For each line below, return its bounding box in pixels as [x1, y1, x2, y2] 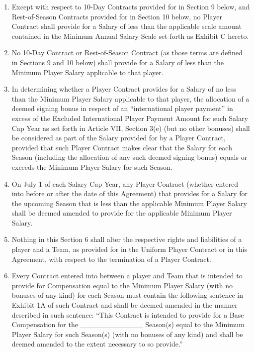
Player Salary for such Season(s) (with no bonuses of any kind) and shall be [11, 329, 243, 339]
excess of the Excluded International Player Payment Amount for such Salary [11, 113, 248, 123]
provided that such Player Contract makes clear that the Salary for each [11, 142, 232, 152]
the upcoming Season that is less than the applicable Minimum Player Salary [11, 198, 247, 208]
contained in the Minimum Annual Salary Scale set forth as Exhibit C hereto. [11, 30, 249, 41]
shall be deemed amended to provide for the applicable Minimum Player [11, 208, 232, 218]
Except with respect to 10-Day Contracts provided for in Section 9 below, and [11, 1, 250, 11]
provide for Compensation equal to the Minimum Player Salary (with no [11, 280, 233, 290]
